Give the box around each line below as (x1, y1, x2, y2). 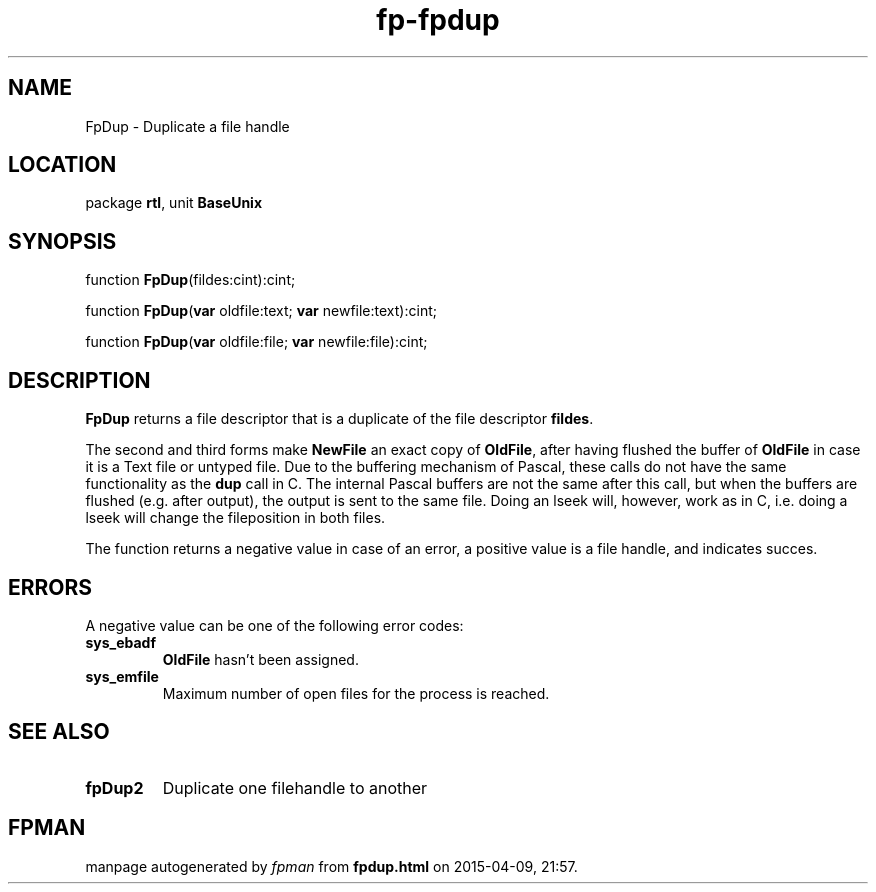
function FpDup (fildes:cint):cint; (85, 271, 296, 289)
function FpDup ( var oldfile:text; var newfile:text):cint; (85, 302, 437, 320)
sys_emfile (85, 667, 159, 685)
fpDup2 (85, 777, 144, 798)
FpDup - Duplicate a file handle (85, 117, 290, 135)
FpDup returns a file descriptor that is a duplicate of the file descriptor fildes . (85, 410, 594, 428)
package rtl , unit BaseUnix (85, 194, 263, 212)
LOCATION (8, 152, 117, 178)
